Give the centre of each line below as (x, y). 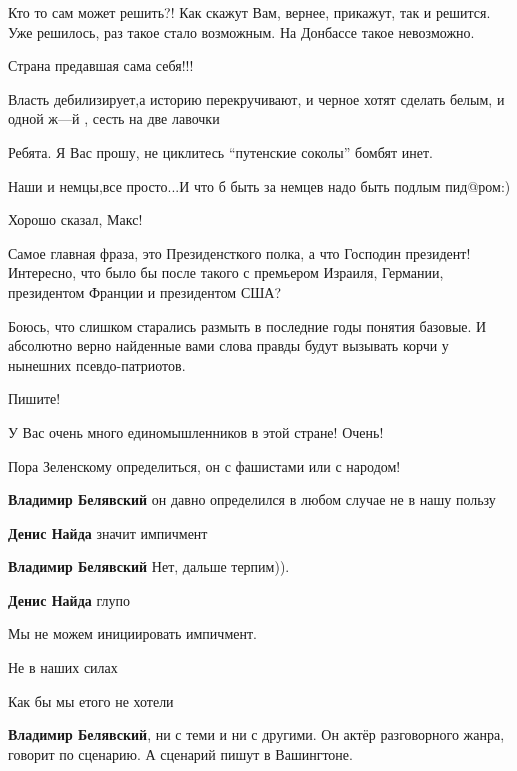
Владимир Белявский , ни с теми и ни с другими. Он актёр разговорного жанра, (256, 734)
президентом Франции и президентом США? (145, 291)
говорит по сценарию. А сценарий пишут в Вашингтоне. (180, 753)
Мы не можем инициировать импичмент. (132, 633)
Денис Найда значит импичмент (108, 532)
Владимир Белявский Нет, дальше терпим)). (149, 566)
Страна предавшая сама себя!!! (101, 65)
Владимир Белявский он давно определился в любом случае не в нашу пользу (252, 499)
